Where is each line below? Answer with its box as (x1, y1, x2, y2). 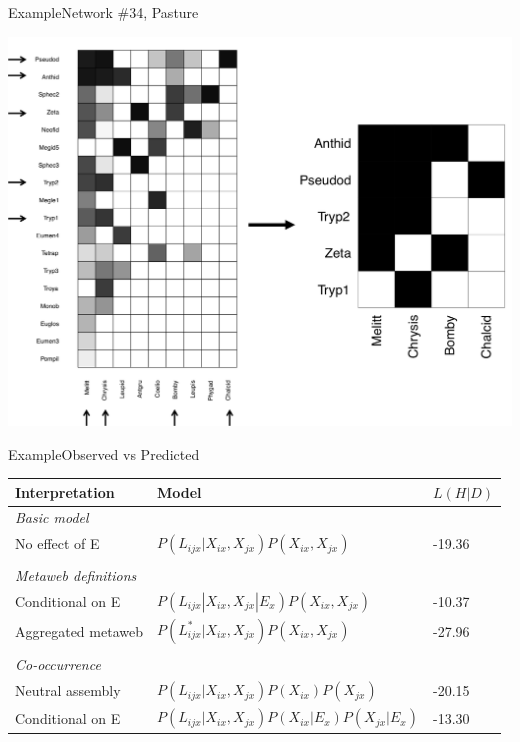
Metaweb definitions (15, 564, 137, 585)
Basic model (15, 507, 89, 528)
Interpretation (15, 481, 115, 502)
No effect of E (15, 533, 100, 554)
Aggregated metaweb (15, 620, 143, 641)
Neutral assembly (15, 680, 121, 701)
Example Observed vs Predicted (8, 443, 200, 464)
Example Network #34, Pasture (8, 2, 199, 22)
